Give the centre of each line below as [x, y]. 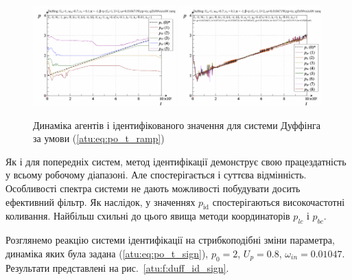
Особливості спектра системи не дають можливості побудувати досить [153, 188]
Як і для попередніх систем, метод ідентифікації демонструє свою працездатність [176, 161]
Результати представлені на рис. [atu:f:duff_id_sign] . [117, 267]
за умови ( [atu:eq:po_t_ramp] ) [99, 138]
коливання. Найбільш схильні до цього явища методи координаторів [148, 216]
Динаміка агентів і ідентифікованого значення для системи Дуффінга [177, 125]
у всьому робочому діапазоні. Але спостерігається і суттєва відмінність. [156, 175]
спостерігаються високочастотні [279, 201]
